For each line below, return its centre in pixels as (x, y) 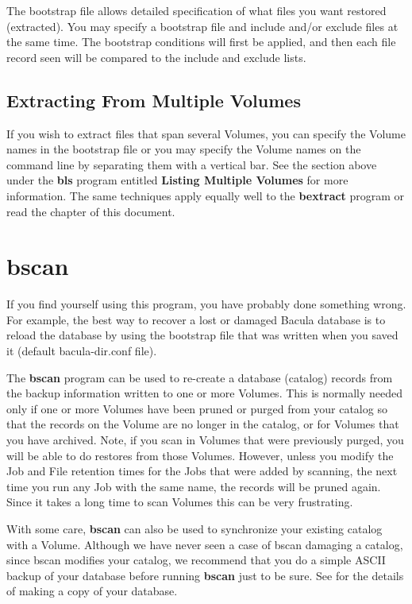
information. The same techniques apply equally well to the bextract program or (206, 195)
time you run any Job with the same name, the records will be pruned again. (194, 486)
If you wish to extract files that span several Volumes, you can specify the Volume (206, 133)
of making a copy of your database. (92, 591)
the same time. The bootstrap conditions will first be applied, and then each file (201, 42)
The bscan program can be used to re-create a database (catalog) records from (200, 377)
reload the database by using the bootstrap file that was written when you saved (202, 335)
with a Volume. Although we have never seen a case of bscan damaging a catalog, (205, 544)
